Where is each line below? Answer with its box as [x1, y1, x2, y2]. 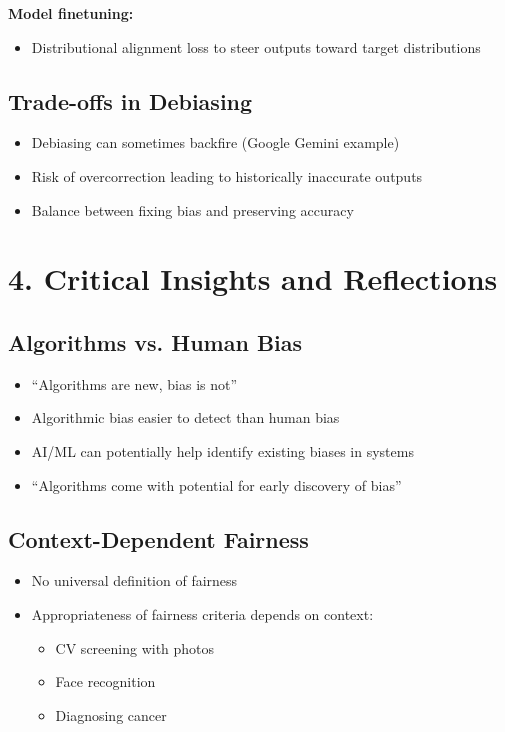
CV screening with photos [55, 637, 215, 658]
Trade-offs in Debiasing [8, 85, 253, 116]
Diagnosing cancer [55, 704, 167, 725]
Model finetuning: [8, 3, 134, 23]
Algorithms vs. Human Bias [8, 326, 303, 357]
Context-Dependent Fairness [8, 523, 309, 554]
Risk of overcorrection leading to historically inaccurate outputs [31, 165, 423, 186]
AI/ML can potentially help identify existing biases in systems [31, 440, 414, 461]
